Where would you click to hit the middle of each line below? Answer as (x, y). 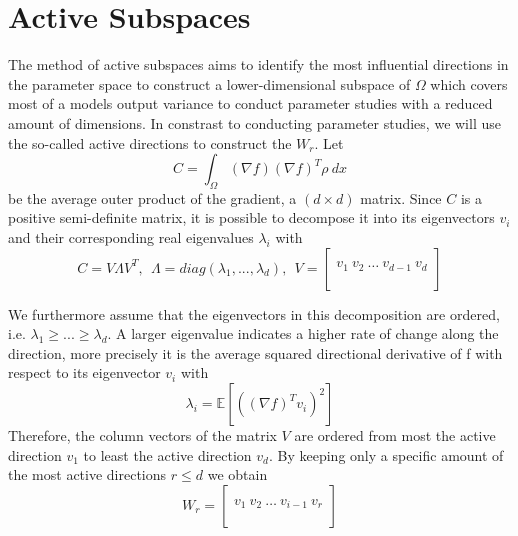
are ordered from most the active (395, 435)
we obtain (237, 474)
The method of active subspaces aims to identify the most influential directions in (258, 64)
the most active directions (87, 474)
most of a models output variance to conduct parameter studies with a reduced (250, 103)
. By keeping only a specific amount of (386, 454)
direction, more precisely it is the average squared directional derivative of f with (255, 352)
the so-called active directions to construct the (150, 142)
